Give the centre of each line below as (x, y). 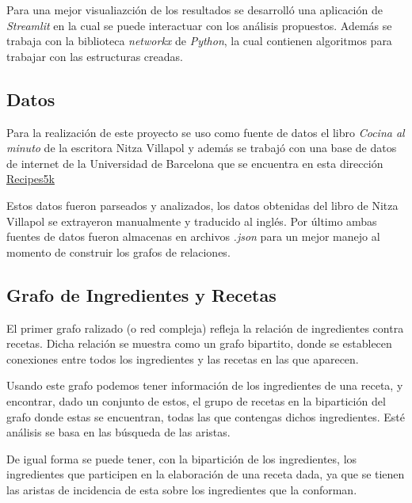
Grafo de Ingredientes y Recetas (141, 294)
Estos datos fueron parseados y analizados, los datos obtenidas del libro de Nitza (202, 205)
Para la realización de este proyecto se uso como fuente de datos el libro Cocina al (206, 132)
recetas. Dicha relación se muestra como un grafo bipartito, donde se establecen (199, 343)
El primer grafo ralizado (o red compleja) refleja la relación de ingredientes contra (205, 328)
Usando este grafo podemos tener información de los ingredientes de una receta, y (205, 385)
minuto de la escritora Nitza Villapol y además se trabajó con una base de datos (202, 148)
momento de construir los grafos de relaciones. (118, 251)
